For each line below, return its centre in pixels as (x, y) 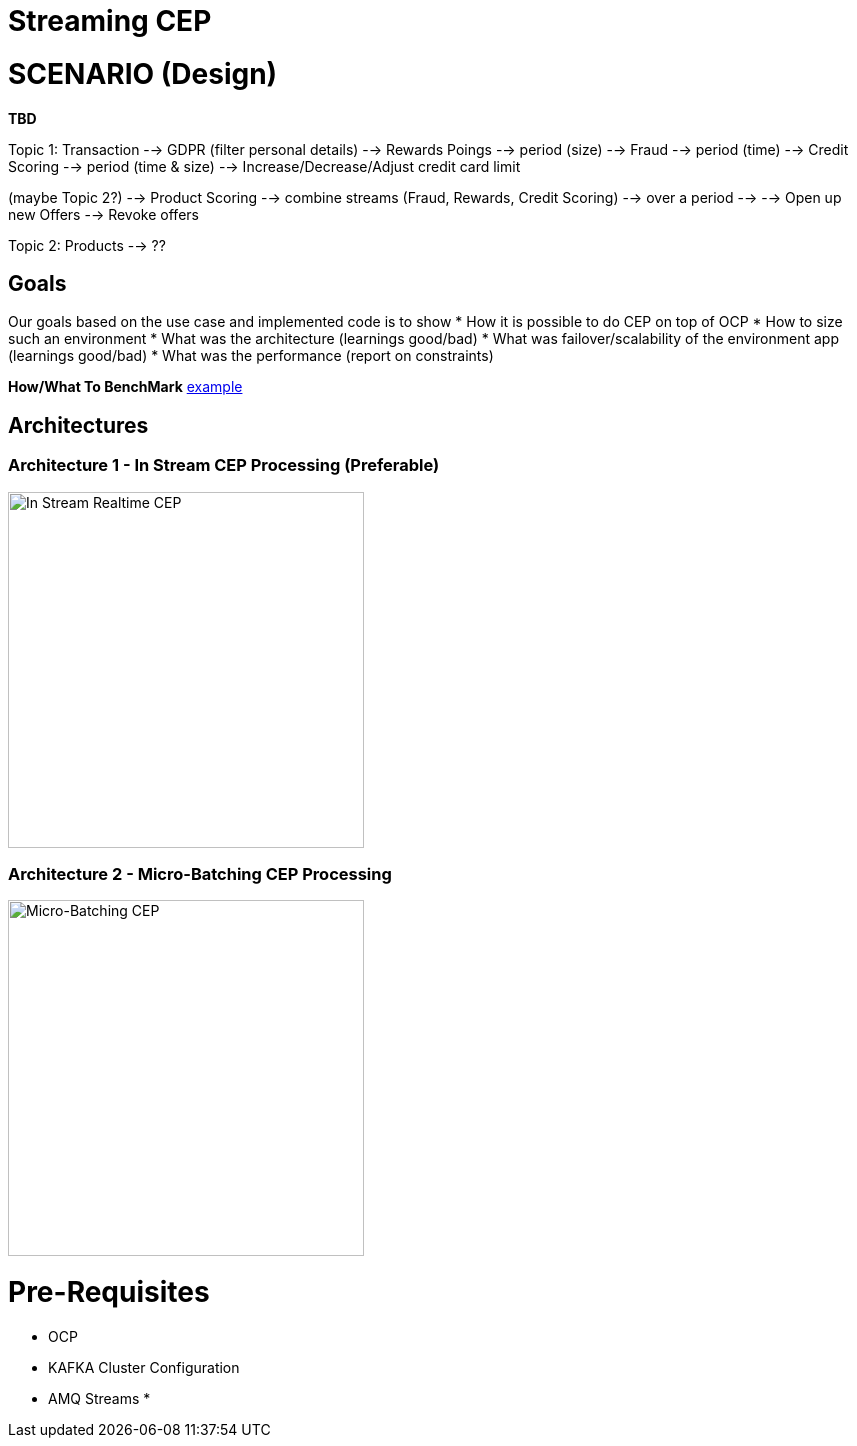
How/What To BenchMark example (125, 387)
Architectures (78, 425)
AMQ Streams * (99, 1398)
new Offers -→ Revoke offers (103, 214)
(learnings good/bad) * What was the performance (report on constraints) (251, 356)
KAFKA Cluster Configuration (144, 1367)
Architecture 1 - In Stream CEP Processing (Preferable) (224, 465)
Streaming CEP (110, 21)
